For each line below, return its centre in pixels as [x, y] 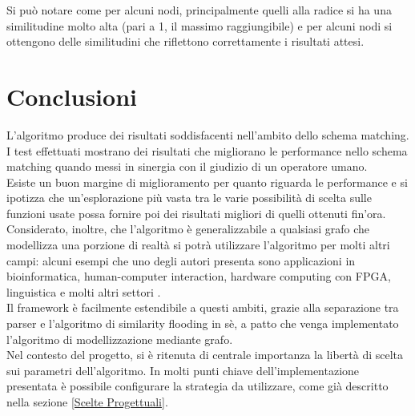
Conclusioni [72, 96]
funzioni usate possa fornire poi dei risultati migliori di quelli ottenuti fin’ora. [196, 213]
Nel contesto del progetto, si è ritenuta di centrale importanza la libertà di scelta [205, 355]
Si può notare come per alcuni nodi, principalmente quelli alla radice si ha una [199, 10]
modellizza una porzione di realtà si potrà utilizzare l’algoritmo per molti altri [198, 245]
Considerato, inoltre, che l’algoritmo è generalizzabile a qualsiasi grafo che [188, 229]
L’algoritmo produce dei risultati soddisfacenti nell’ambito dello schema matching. [208, 134]
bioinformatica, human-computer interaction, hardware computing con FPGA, [199, 276]
